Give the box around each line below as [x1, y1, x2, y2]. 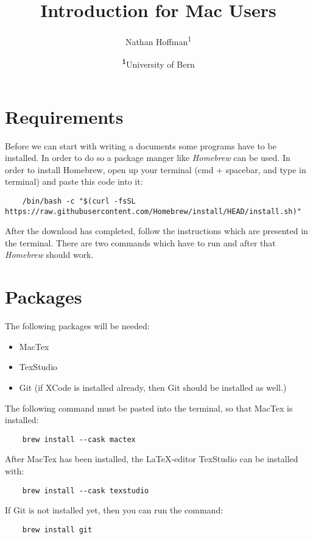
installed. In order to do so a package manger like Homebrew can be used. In [5, 151, 290, 164]
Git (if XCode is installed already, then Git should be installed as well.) [19, 380, 287, 393]
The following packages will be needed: [5, 319, 150, 332]
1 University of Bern [122, 56, 195, 71]
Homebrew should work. [5, 248, 94, 261]
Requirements [5, 104, 124, 129]
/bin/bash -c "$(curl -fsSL [22, 196, 136, 205]
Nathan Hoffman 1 [125, 34, 192, 48]
